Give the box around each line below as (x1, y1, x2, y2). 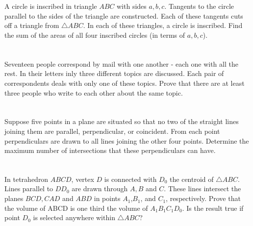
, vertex (71, 174, 94, 184)
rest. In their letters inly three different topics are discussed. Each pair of (4, 68, 224, 78)
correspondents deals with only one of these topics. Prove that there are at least (4, 77, 245, 88)
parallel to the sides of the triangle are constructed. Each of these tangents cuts (4, 10, 243, 21)
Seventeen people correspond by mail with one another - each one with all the (4, 58, 238, 69)
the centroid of (170, 174, 214, 184)
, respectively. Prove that (166, 193, 241, 203)
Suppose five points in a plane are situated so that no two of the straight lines (4, 116, 239, 126)
